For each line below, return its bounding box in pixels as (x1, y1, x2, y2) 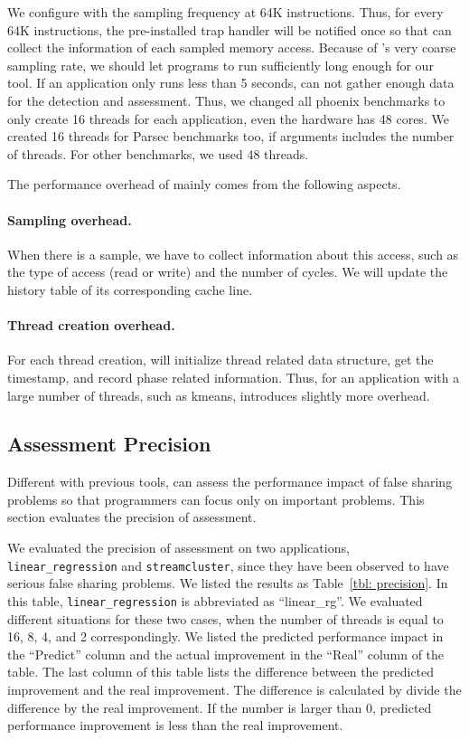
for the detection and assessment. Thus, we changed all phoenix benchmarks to (7, 90, 446, 109)
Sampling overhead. (7, 210, 132, 229)
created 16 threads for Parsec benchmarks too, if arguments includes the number (7, 127, 455, 146)
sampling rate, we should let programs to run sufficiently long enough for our (7, 55, 434, 74)
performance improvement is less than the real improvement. (7, 716, 343, 735)
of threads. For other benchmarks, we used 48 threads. (7, 144, 309, 163)
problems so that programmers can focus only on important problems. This (7, 489, 425, 508)
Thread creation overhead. (7, 316, 175, 335)
